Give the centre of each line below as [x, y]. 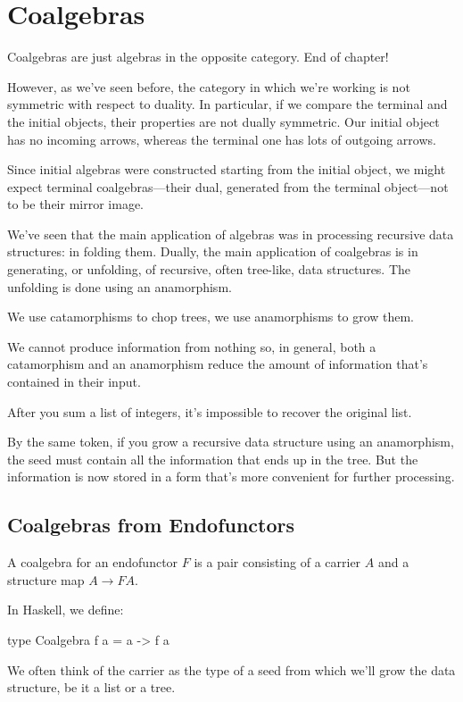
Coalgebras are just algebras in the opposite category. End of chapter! [198, 57]
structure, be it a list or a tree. [91, 687]
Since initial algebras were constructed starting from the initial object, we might [227, 169]
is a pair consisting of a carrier [277, 562]
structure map [46, 579]
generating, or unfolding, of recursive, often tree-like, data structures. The [209, 269]
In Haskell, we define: [66, 610]
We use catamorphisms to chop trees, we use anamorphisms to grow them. [211, 317]
